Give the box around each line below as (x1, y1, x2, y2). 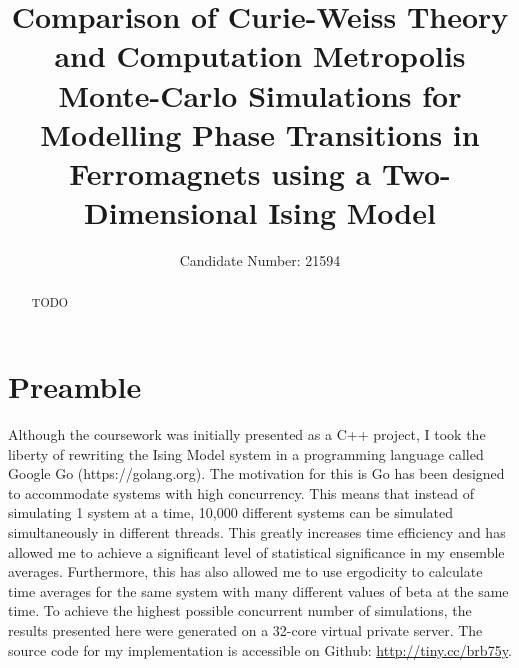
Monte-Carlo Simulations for (58, 74, 462, 115)
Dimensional (84, 192, 258, 233)
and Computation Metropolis (54, 35, 466, 76)
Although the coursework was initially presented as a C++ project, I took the (8, 424, 486, 445)
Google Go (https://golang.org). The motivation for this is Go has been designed (8, 463, 505, 484)
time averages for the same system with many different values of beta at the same (8, 580, 509, 601)
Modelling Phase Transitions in (40, 113, 480, 154)
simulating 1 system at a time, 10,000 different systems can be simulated (8, 502, 454, 523)
